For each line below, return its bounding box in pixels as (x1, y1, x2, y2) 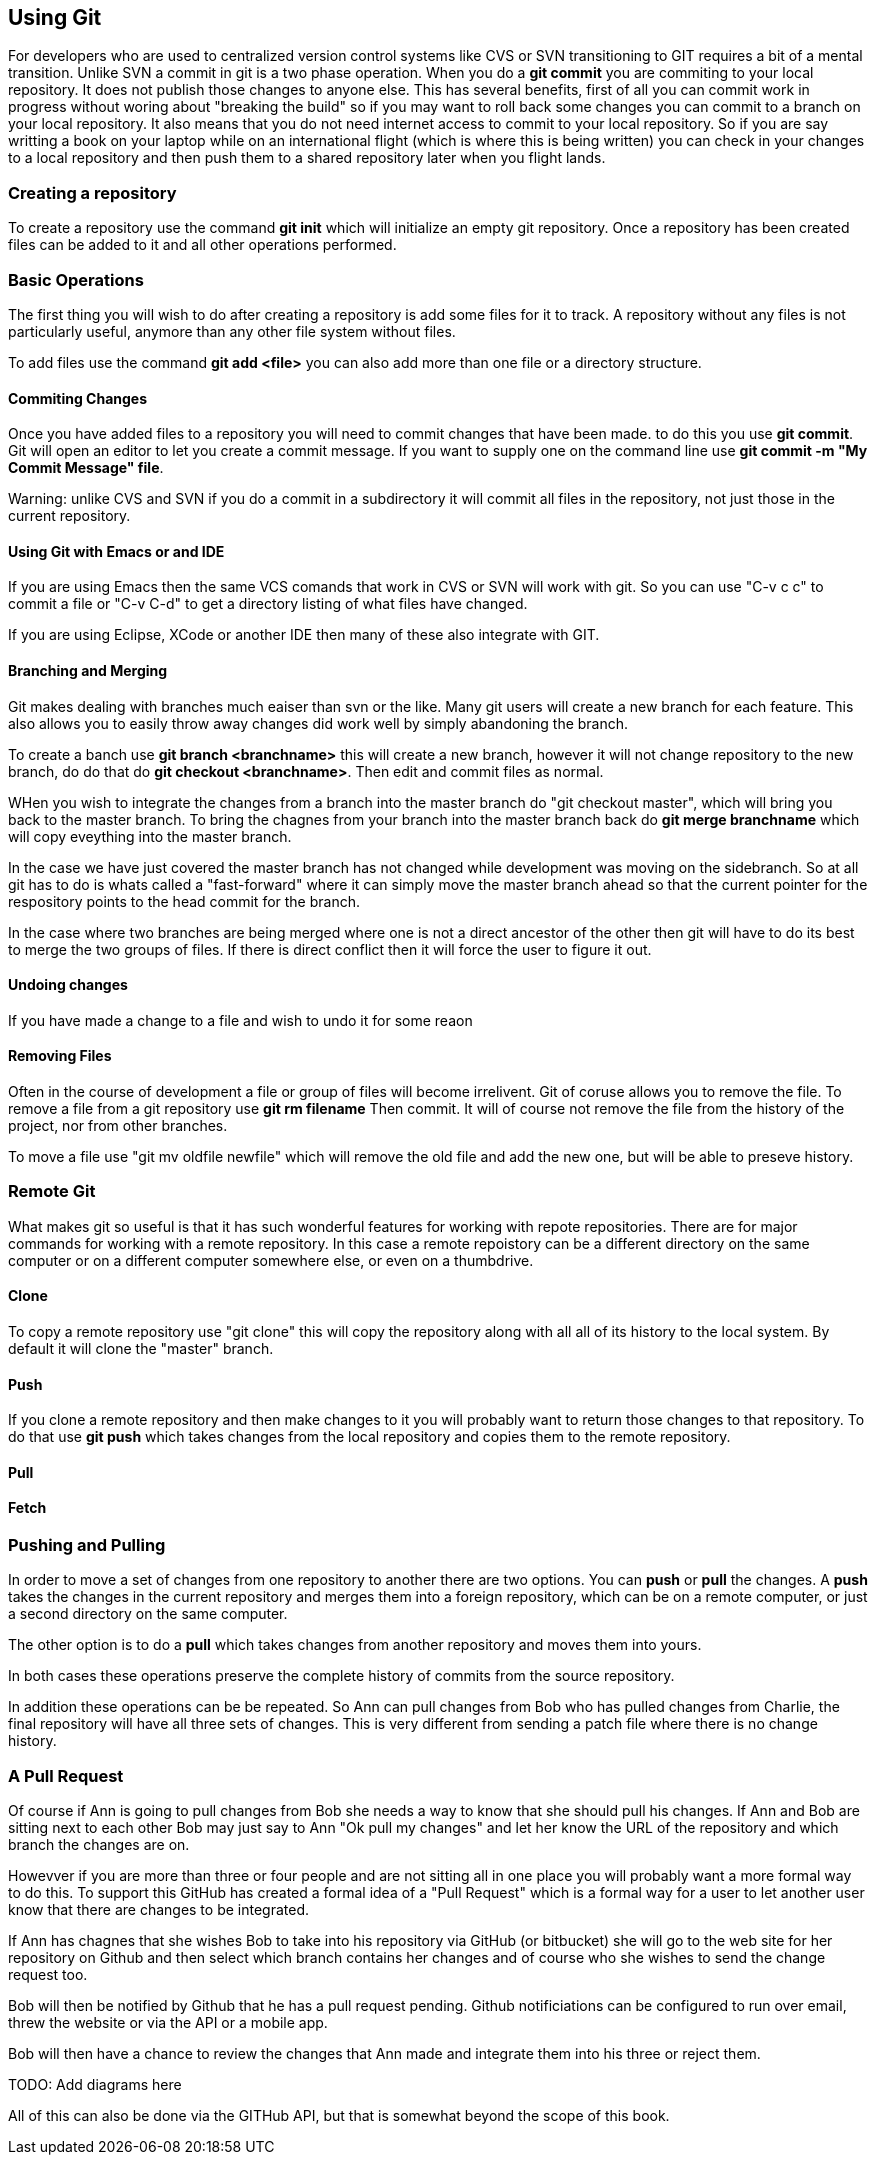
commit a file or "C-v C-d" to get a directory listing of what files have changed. (8, 595, 528, 613)
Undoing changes (8, 976, 128, 994)
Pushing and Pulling (8, 1535, 166, 1556)
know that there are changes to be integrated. (8, 1901, 310, 1919)
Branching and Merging (8, 661, 168, 679)
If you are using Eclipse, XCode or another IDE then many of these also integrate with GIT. (8, 626, 600, 644)
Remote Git (8, 1181, 96, 1202)
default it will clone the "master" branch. (8, 1339, 274, 1357)
